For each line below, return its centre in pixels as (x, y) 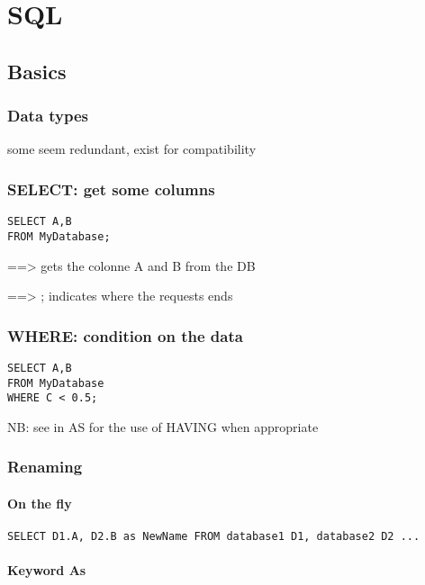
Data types (48, 116)
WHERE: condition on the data (125, 335)
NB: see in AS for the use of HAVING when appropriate (163, 426)
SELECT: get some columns (111, 189)
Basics (37, 71)
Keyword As (47, 570)
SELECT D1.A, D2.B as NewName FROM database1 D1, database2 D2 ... (214, 537)
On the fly (40, 503)
